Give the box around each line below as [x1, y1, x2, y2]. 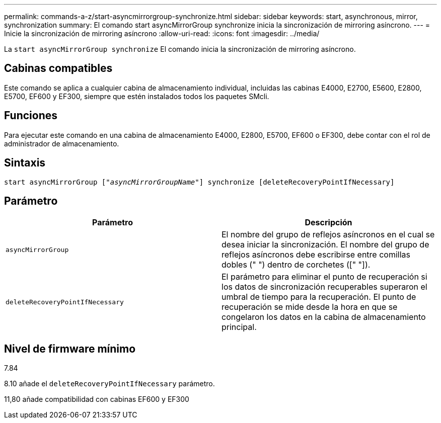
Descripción [305, 217, 352, 228]
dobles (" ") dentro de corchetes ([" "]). [222, 260, 371, 270]
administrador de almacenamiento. [4, 139, 119, 148]
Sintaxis [4, 156, 46, 170]
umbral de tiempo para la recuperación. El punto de [222, 292, 416, 302]
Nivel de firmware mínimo [4, 342, 136, 355]
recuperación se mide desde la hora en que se [222, 302, 398, 312]
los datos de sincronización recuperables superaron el [222, 282, 427, 292]
